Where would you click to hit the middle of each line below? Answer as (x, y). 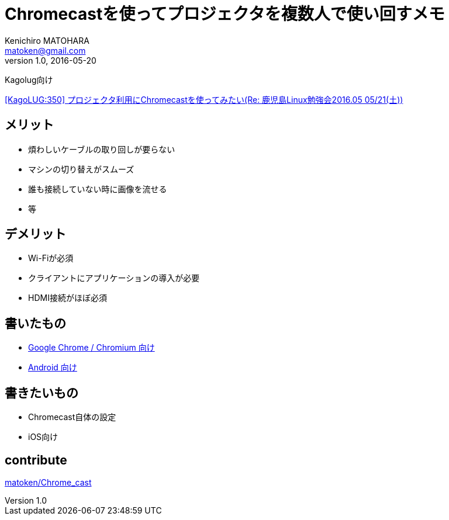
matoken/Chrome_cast (48, 482)
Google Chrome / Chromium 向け (91, 348)
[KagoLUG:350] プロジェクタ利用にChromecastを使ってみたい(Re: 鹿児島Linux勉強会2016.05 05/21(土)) (204, 99)
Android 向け (53, 368)
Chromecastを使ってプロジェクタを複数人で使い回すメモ (225, 14)
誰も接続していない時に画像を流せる (98, 189)
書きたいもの (42, 393)
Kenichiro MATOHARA (47, 40)
